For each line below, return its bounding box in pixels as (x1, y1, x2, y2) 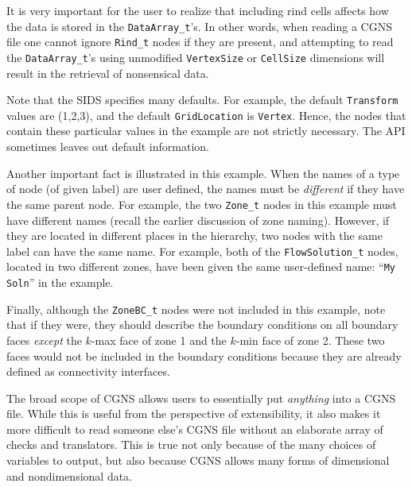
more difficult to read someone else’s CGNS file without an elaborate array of (6, 420, 383, 437)
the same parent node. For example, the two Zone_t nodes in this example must (6, 195, 397, 212)
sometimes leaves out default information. (6, 138, 209, 155)
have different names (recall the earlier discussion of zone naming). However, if (6, 211, 390, 228)
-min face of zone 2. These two (235, 331, 385, 348)
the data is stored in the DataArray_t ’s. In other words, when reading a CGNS (6, 17, 392, 34)
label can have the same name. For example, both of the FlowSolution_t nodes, (6, 242, 398, 259)
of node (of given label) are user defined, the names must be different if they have (6, 180, 405, 197)
